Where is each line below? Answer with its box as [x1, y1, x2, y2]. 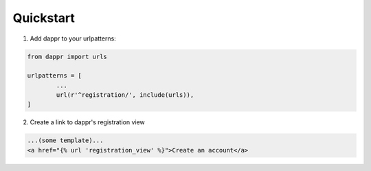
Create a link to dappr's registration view [30, 118, 146, 126]
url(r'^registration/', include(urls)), [56, 91, 194, 99]
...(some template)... [27, 137, 104, 144]
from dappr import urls [27, 52, 108, 60]
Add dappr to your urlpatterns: [30, 34, 116, 43]
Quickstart [12, 10, 76, 25]
